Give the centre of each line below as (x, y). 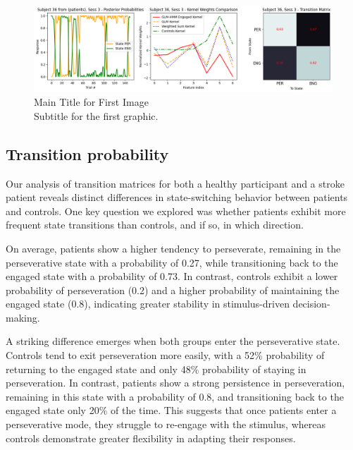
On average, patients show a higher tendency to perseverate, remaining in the (173, 248)
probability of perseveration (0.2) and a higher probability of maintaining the (173, 290)
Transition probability (87, 153)
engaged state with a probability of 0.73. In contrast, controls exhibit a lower (172, 276)
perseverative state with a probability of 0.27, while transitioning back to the (172, 262)
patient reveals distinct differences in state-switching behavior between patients (177, 197)
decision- (311, 304)
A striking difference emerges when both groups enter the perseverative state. (173, 341)
